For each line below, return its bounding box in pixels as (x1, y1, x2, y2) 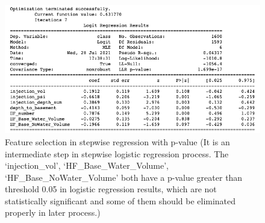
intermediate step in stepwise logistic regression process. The (5, 147, 229, 160)
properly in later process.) (5, 206, 101, 219)
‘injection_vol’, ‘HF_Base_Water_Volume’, (5, 159, 169, 172)
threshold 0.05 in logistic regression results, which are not (5, 183, 217, 195)
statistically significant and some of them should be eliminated (5, 194, 236, 207)
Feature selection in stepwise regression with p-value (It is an (5, 135, 230, 148)
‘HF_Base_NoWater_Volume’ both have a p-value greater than (5, 171, 243, 183)
